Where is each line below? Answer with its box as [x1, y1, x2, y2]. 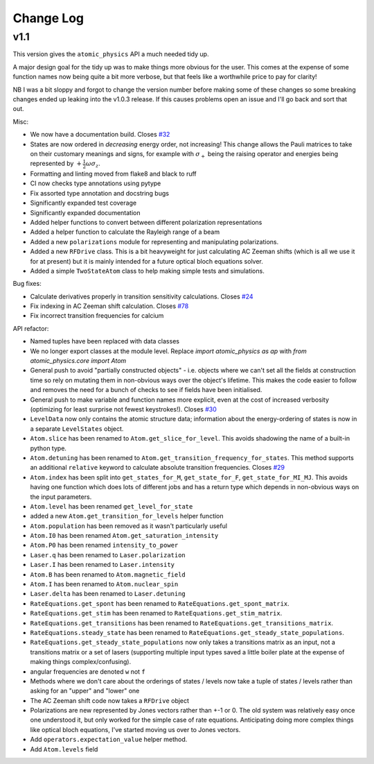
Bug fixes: [12, 280, 42, 288]
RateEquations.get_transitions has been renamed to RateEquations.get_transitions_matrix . [30, 618, 334, 627]
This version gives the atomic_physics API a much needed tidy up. [12, 50, 209, 58]
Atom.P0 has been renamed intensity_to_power [30, 541, 179, 550]
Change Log [12, 10, 84, 26]
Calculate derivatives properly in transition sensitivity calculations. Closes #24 [30, 292, 253, 300]
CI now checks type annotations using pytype [30, 179, 161, 187]
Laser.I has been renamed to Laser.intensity [30, 561, 175, 569]
